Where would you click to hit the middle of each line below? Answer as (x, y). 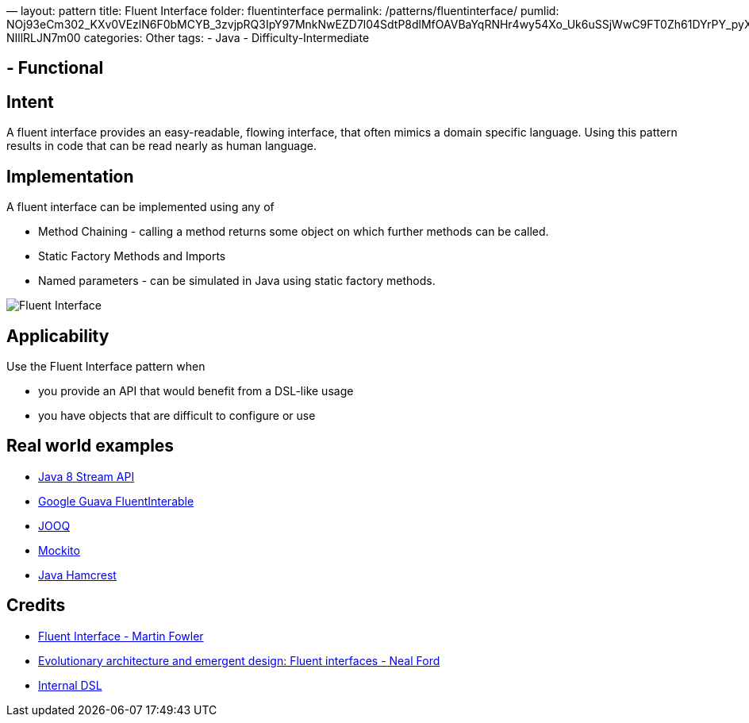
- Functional (55, 68)
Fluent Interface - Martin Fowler (121, 636)
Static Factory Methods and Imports (132, 256)
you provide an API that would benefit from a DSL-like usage (196, 390)
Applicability (58, 336)
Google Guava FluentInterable (116, 501)
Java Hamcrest (77, 575)
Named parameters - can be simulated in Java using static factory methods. (237, 281)
